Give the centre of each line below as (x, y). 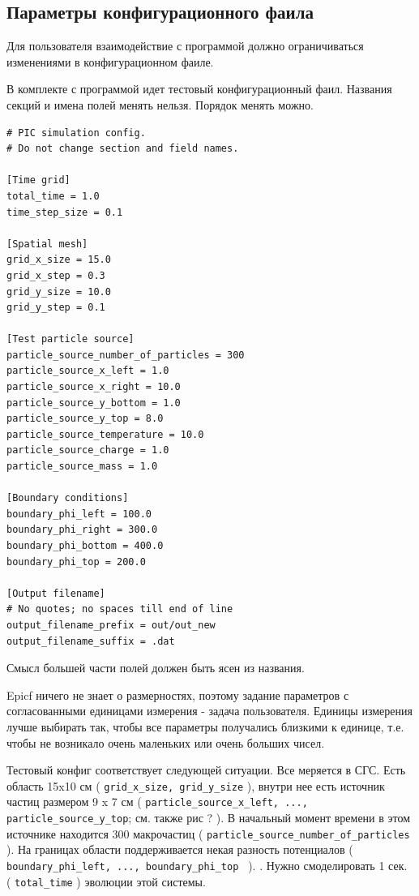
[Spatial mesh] (47, 244)
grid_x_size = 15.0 (59, 260)
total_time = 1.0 (53, 196)
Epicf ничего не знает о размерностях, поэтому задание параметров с (178, 695)
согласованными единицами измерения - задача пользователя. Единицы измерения (209, 711)
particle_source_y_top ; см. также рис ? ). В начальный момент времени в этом (209, 818)
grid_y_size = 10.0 (59, 292)
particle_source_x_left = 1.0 (88, 371)
